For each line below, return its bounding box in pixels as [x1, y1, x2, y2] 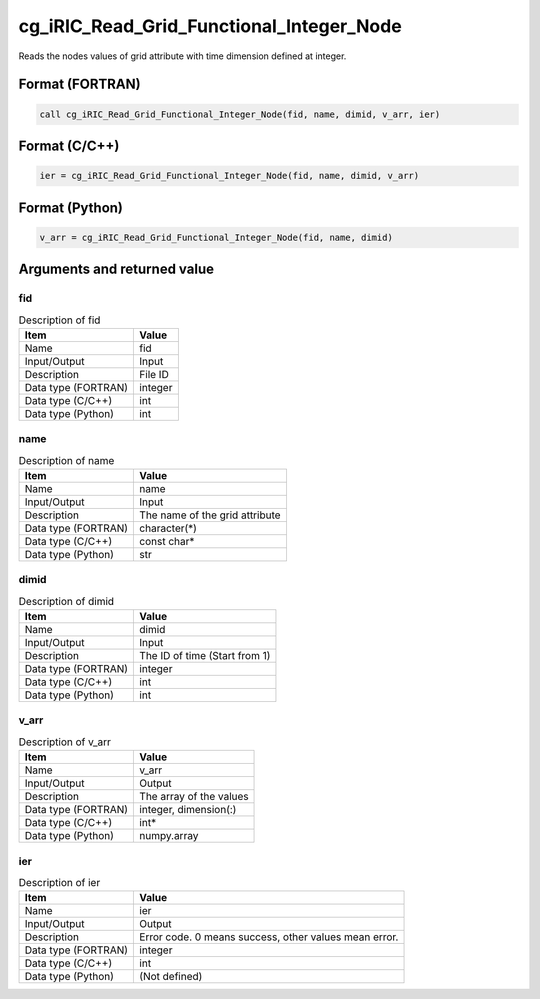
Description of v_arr [18, 735, 112, 749]
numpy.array [139, 829, 199, 843]
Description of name [18, 453, 115, 467]
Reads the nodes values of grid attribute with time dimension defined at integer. [18, 50, 347, 62]
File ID [139, 367, 169, 381]
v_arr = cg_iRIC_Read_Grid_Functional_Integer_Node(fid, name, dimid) [39, 231, 394, 243]
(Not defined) [139, 970, 203, 984]
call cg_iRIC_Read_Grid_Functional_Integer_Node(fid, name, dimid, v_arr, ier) [39, 108, 441, 120]
